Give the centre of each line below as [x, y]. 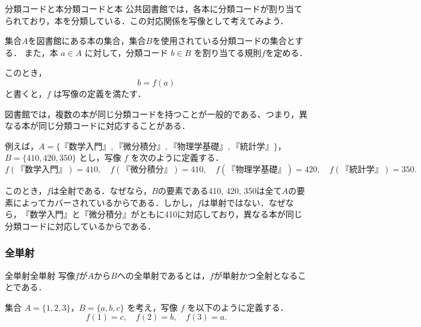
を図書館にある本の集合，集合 [87, 41]
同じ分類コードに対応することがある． [114, 126]
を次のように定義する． [177, 157]
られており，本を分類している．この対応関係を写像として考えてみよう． [147, 20]
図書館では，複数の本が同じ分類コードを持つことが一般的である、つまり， [152, 114]
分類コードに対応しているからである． [81, 226]
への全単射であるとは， [163, 275]
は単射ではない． [235, 202]
